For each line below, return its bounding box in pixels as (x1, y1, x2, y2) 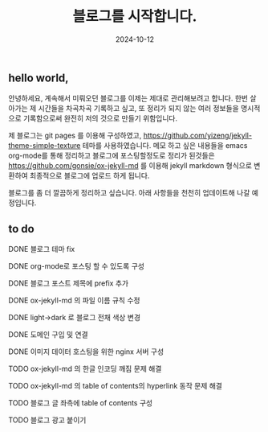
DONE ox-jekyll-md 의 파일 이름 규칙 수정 (8, 295, 140, 306)
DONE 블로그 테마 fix (8, 245, 75, 254)
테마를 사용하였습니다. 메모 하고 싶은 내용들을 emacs (82, 141, 248, 150)
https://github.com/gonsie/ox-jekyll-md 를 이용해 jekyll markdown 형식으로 (8, 161, 253, 171)
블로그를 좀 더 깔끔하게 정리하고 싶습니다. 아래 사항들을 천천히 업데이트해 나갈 (8, 188, 250, 198)
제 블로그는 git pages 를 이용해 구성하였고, (8, 130, 142, 141)
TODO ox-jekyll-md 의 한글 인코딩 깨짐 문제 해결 (8, 364, 162, 374)
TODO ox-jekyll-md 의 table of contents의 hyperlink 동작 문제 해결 (8, 381, 223, 391)
